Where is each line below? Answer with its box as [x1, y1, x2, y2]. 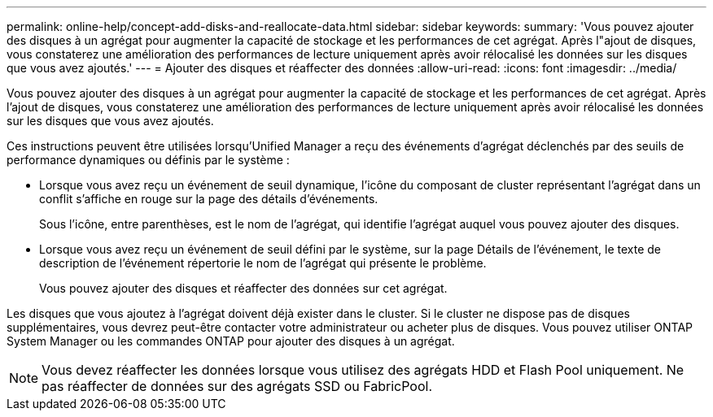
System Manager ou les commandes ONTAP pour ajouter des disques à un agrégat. [7, 334, 455, 348]
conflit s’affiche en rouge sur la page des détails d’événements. [39, 192, 378, 206]
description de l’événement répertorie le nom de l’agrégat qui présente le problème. [39, 256, 487, 270]
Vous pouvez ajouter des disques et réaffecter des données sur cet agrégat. [39, 281, 448, 295]
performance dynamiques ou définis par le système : [7, 153, 290, 167]
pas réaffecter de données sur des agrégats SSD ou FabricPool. [42, 378, 433, 394]
